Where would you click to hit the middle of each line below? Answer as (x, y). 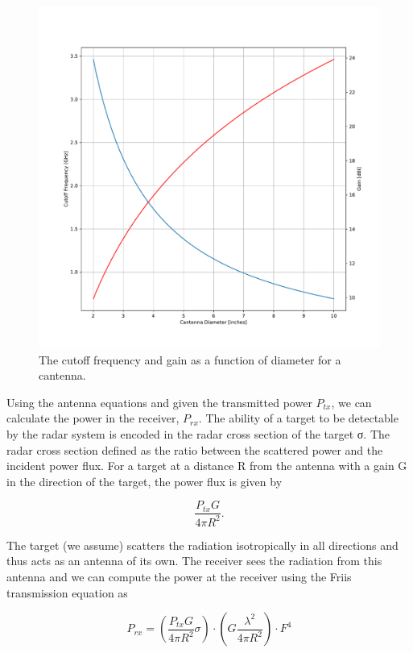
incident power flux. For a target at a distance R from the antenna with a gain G (207, 466)
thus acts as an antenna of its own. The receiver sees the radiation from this (194, 561)
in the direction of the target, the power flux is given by (145, 481)
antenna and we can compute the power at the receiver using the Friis (179, 576)
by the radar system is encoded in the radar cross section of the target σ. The (198, 433)
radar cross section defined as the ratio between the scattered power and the (195, 449)
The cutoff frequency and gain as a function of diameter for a (190, 359)
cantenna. (62, 375)
